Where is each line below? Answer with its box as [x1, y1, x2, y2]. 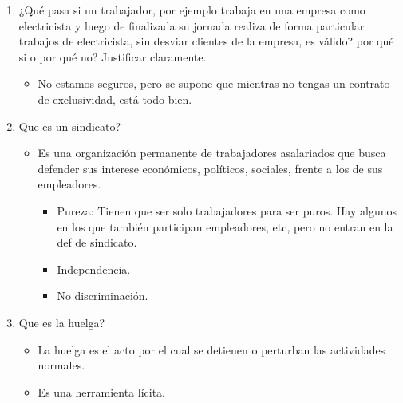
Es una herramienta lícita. [38, 383, 166, 400]
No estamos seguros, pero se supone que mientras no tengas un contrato [38, 75, 390, 92]
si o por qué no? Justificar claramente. [18, 48, 207, 65]
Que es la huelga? [18, 314, 105, 330]
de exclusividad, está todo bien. [38, 90, 192, 107]
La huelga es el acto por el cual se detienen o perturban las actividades [38, 341, 385, 358]
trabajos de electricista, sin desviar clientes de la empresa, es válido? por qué [18, 33, 394, 49]
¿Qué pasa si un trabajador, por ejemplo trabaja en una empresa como [18, 2, 365, 18]
